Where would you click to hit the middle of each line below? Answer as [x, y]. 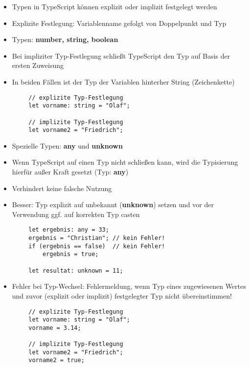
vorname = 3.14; [55, 328]
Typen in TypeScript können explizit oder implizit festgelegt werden [114, 6]
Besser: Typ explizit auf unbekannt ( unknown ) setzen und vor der [113, 205]
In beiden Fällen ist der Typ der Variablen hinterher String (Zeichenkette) [123, 81]
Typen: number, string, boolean [65, 39]
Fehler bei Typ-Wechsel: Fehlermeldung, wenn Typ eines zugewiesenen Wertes [129, 286]
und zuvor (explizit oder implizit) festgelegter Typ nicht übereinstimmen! [122, 295]
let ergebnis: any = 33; [69, 230]
